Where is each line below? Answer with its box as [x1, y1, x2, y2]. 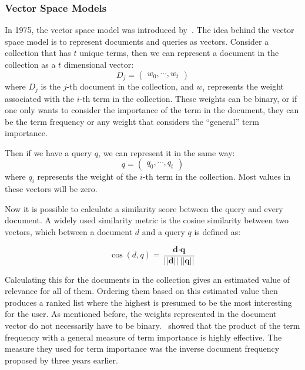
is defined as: [194, 226, 241, 238]
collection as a [5, 58, 56, 70]
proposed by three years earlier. [5, 354, 118, 366]
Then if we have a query [5, 146, 92, 158]
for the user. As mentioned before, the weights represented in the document [5, 308, 277, 320]
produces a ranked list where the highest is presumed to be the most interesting [5, 296, 292, 308]
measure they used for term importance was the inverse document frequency [5, 342, 280, 355]
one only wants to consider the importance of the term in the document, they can [5, 104, 299, 116]
